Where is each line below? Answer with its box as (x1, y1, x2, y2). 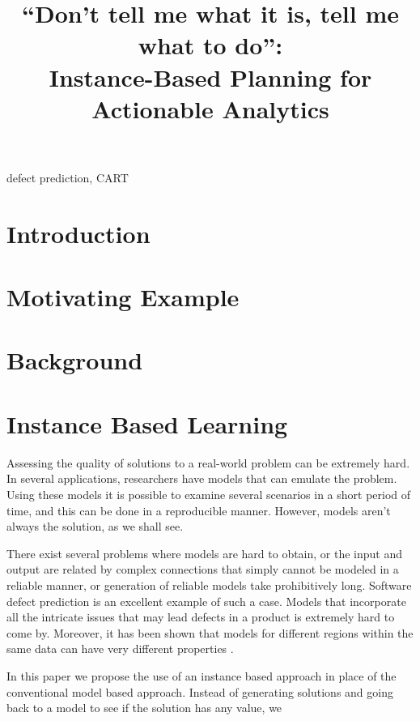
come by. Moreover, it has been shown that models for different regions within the (6, 624, 414, 641)
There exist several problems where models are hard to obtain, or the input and (6, 544, 403, 561)
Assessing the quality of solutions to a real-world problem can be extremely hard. (6, 454, 410, 471)
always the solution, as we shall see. (6, 518, 184, 535)
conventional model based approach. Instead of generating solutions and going (6, 683, 393, 700)
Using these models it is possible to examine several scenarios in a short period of (6, 485, 411, 502)
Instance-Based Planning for (49, 60, 372, 93)
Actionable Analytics (91, 92, 329, 125)
